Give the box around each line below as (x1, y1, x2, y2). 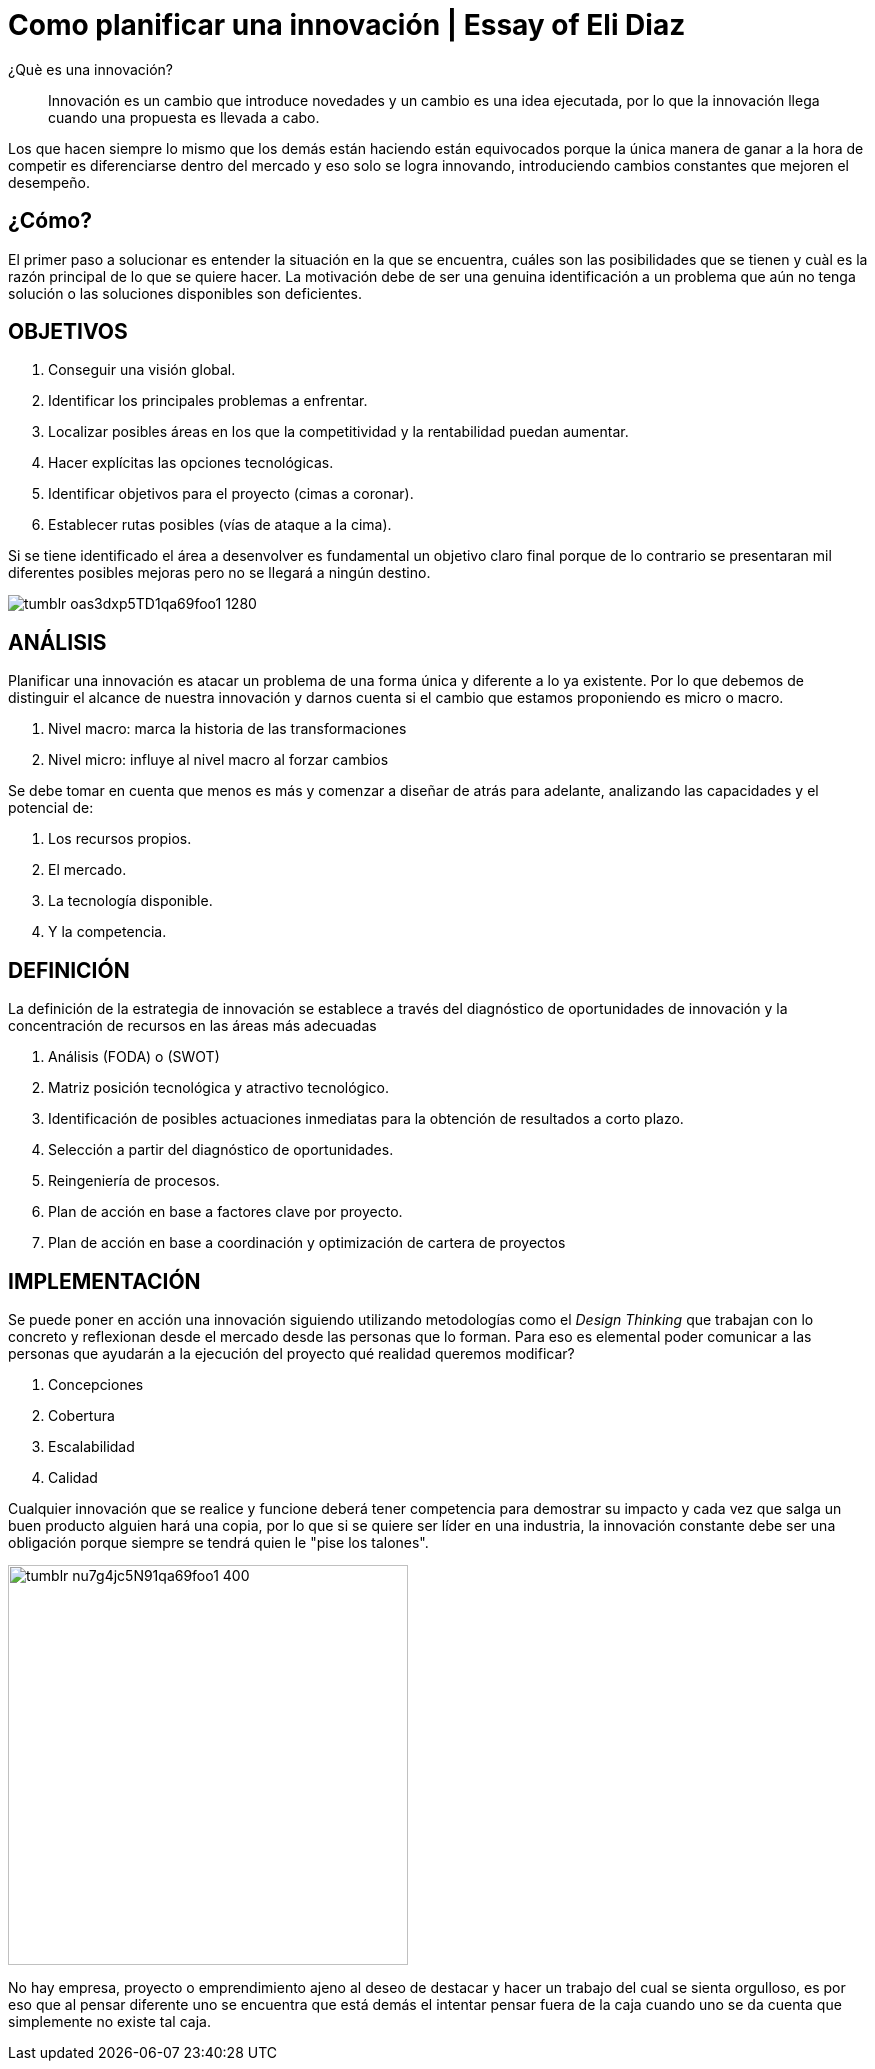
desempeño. (8, 173, 90, 191)
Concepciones (48, 1375, 144, 1393)
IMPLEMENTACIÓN (8, 1268, 201, 1294)
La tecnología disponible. (48, 892, 213, 910)
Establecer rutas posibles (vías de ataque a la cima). (48, 516, 392, 534)
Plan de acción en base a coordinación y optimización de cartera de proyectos (48, 1234, 566, 1252)
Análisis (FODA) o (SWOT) (48, 1048, 220, 1066)
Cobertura (48, 1406, 115, 1424)
